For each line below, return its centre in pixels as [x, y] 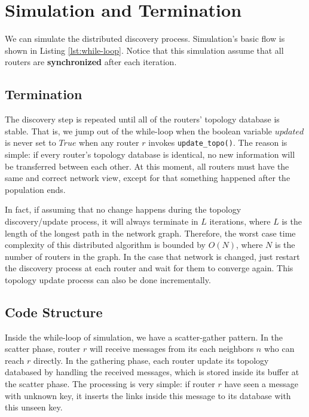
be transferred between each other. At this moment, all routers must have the [147, 166]
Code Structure [54, 312]
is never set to [30, 142]
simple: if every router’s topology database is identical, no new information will [150, 154]
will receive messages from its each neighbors [172, 349]
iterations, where [240, 221]
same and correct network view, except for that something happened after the [148, 178]
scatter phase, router [43, 349]
